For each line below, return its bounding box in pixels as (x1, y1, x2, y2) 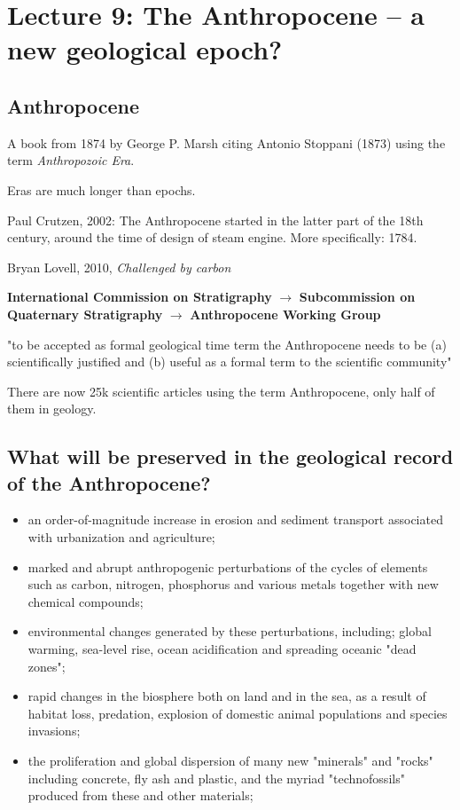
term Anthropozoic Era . (7, 151, 135, 169)
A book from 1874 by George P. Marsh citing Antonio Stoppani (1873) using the (7, 133, 446, 152)
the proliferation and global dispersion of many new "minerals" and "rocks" (27, 751, 433, 770)
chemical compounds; (27, 592, 144, 610)
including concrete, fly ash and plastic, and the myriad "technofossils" (27, 768, 405, 787)
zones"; (27, 657, 66, 675)
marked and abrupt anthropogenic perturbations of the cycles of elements (27, 557, 428, 576)
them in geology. (7, 399, 97, 418)
